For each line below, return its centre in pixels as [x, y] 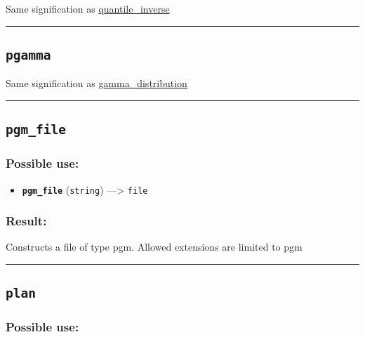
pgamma [28, 55]
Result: [26, 221]
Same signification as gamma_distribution [97, 83]
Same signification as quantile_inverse [88, 8]
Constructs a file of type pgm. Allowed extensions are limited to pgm [154, 247]
